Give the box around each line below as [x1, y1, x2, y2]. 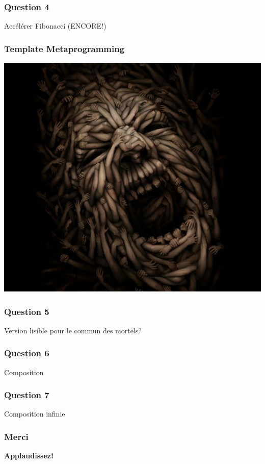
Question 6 [4, 347, 49, 359]
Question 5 [4, 305, 49, 318]
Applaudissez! [4, 450, 54, 461]
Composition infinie [4, 408, 65, 419]
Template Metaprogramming [4, 42, 125, 55]
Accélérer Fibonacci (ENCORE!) [4, 20, 107, 31]
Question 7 [4, 388, 49, 401]
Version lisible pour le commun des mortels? [4, 325, 142, 335]
